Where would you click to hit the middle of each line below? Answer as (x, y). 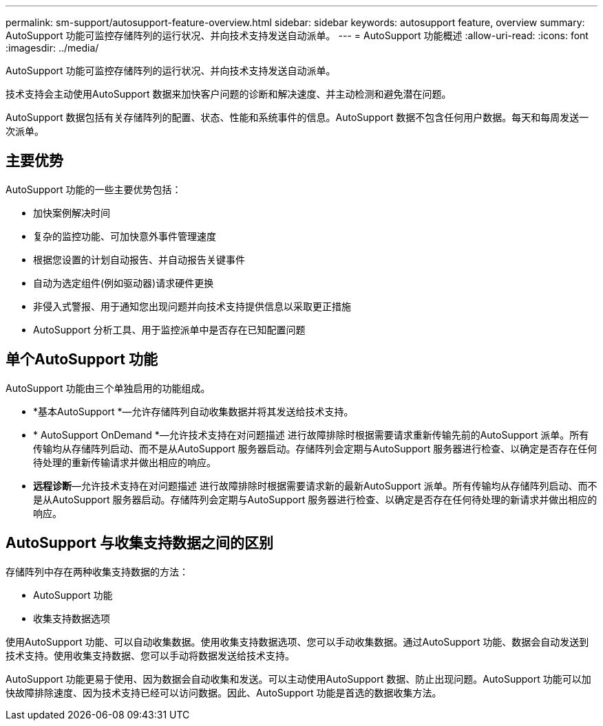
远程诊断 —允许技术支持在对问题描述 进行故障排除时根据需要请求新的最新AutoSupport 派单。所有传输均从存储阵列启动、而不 (315, 485)
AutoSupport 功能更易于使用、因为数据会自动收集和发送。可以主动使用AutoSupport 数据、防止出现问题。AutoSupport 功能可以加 (298, 679)
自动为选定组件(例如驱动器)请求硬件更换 (124, 283)
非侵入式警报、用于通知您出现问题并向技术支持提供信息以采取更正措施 (192, 306)
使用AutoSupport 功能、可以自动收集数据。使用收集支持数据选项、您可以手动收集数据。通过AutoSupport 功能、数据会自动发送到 (297, 641)
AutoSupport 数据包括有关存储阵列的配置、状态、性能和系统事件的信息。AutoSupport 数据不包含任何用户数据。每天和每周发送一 (297, 117)
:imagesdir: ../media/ (52, 48)
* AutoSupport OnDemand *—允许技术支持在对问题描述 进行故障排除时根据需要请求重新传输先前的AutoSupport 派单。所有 (311, 434)
